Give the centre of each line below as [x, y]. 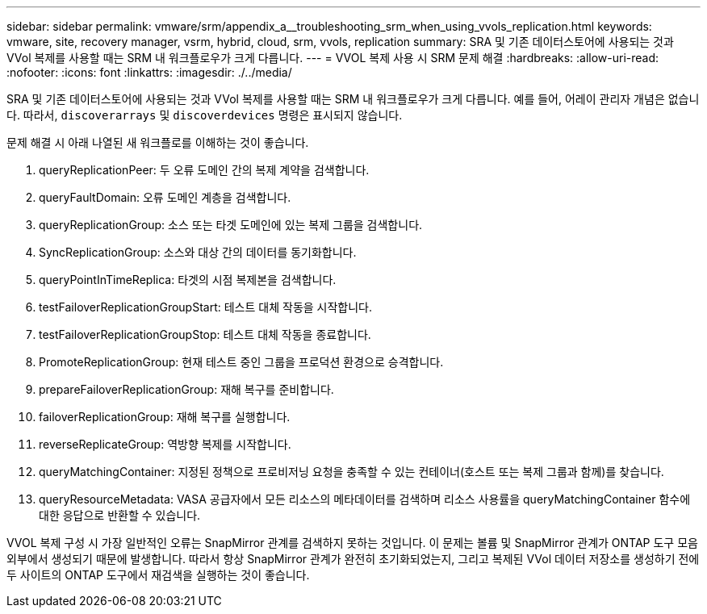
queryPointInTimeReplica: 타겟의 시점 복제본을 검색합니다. [188, 280]
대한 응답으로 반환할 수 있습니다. [120, 515]
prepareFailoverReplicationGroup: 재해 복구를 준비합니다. [186, 389]
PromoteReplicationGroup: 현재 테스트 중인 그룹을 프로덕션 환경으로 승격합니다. [241, 362]
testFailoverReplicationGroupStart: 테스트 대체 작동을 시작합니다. [206, 307]
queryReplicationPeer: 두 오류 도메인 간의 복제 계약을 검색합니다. [204, 170]
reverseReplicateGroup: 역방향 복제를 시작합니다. [165, 444]
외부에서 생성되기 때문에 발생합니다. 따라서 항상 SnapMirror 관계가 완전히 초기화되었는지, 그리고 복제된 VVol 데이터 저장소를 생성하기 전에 [353, 559]
